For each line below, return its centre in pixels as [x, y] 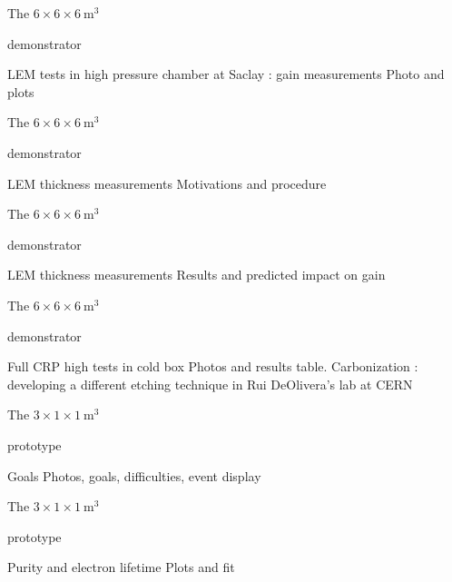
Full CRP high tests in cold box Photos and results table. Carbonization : [213, 366]
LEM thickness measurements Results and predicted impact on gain [197, 275]
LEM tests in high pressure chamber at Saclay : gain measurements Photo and [226, 74]
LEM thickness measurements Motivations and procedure [167, 183]
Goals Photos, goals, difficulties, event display [134, 475]
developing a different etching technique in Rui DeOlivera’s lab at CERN [210, 384]
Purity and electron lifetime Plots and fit [121, 567]
